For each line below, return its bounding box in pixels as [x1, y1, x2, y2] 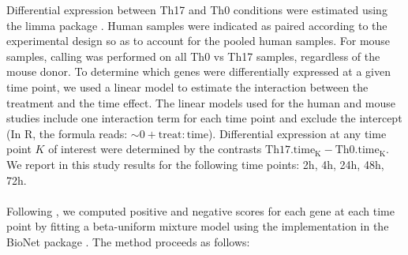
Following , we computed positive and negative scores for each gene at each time [6, 202, 395, 219]
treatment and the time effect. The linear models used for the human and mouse [6, 94, 396, 111]
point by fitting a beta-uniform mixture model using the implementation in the [6, 218, 389, 234]
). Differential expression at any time [208, 125, 387, 141]
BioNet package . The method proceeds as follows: [6, 233, 250, 249]
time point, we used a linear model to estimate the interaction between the [6, 78, 369, 95]
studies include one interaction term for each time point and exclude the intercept [6, 110, 402, 126]
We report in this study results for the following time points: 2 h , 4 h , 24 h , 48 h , [6, 156, 384, 172]
